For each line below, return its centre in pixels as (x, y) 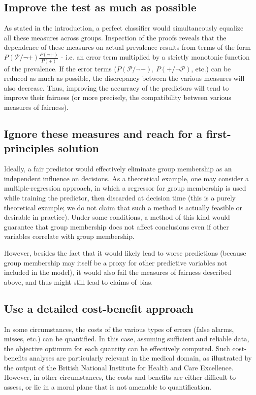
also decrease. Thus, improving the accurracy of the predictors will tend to (116, 87)
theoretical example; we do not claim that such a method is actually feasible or (123, 207)
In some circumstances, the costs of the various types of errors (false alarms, (119, 329)
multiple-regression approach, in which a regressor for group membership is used (125, 188)
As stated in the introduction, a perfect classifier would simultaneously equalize (124, 28)
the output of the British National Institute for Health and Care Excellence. (119, 367)
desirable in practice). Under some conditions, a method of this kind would (117, 217)
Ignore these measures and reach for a (103, 133)
